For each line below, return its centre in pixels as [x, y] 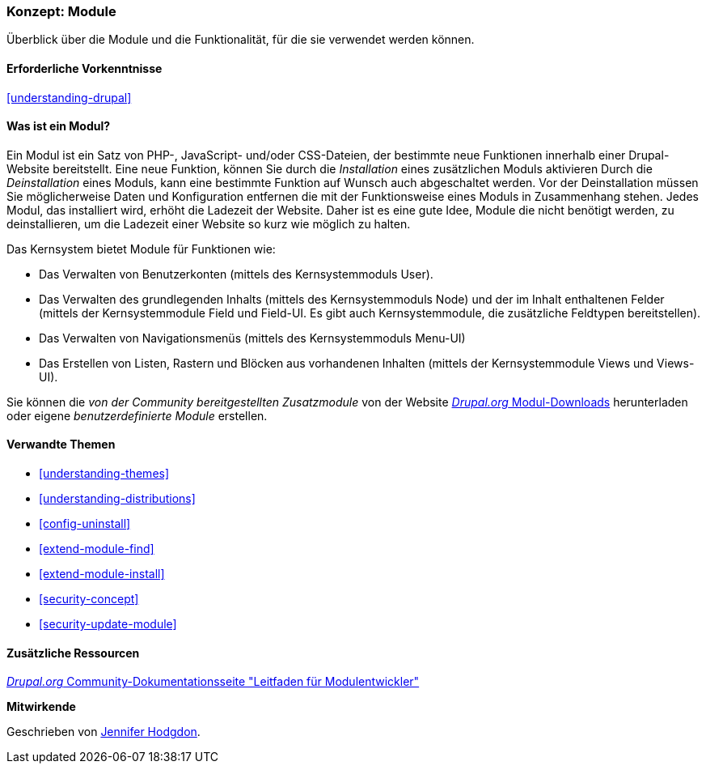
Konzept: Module [61, 11]
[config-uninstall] [85, 524]
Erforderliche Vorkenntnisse [85, 68]
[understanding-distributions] [117, 499]
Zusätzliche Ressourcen [73, 653]
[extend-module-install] [102, 574]
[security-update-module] [108, 624]
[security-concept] [89, 599]
